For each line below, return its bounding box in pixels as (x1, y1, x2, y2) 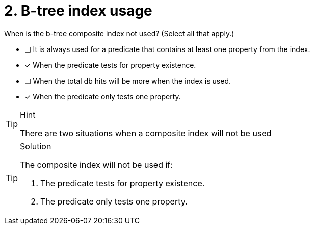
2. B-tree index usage (4, 2, 152, 19)
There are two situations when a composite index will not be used (20, 128, 272, 138)
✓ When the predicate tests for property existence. (24, 60, 196, 69)
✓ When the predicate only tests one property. (24, 92, 181, 101)
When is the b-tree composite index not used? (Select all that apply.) (4, 29, 234, 38)
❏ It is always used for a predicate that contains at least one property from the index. (24, 44, 310, 54)
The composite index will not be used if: (20, 159, 173, 170)
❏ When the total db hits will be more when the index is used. (24, 76, 231, 85)
